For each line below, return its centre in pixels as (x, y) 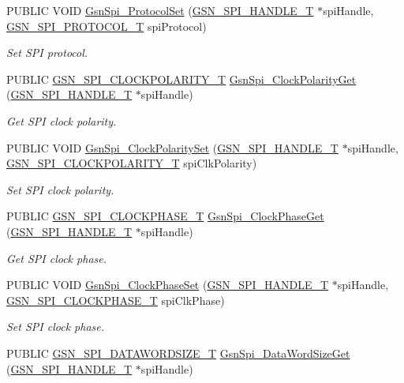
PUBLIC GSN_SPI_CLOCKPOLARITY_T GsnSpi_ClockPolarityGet (181, 79)
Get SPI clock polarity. (62, 120)
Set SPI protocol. (47, 53)
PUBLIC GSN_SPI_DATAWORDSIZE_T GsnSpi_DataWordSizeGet (178, 353)
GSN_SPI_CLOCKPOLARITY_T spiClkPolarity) (132, 163)
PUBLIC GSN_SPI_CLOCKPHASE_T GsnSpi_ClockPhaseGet (165, 216)
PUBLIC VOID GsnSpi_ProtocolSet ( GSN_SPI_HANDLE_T (160, 10)
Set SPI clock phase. (56, 327)
